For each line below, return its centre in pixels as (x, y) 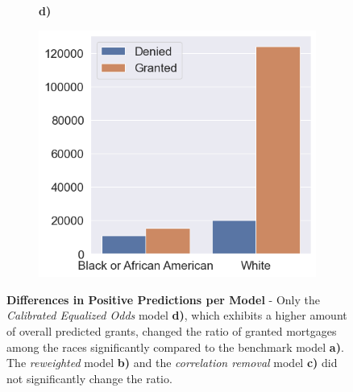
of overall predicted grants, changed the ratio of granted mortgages (172, 331)
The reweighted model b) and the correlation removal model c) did (172, 363)
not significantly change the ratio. (89, 378)
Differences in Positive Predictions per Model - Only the (163, 299)
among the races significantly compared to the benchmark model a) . (175, 347)
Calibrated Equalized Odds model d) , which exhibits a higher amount (177, 315)
